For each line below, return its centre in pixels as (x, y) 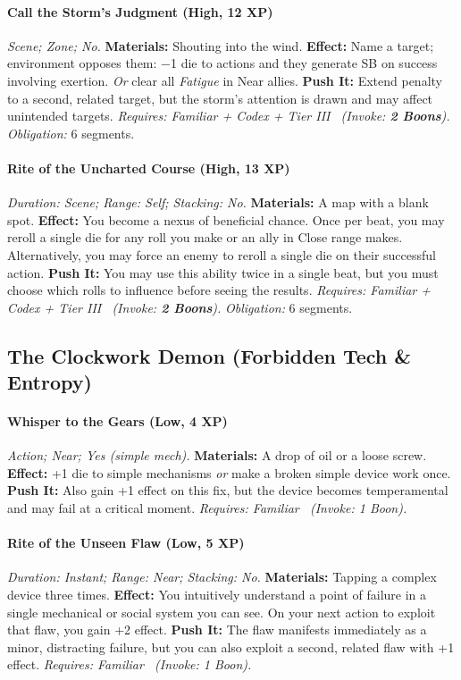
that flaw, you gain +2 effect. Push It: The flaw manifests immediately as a (217, 630)
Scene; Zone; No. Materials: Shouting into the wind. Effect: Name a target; (221, 45)
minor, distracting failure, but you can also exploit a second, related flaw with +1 (231, 646)
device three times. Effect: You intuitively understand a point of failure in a (217, 595)
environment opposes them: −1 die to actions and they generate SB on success (222, 63)
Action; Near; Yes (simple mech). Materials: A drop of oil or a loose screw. (217, 455)
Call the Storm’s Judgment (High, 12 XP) (140, 11)
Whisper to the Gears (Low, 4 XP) (117, 421)
